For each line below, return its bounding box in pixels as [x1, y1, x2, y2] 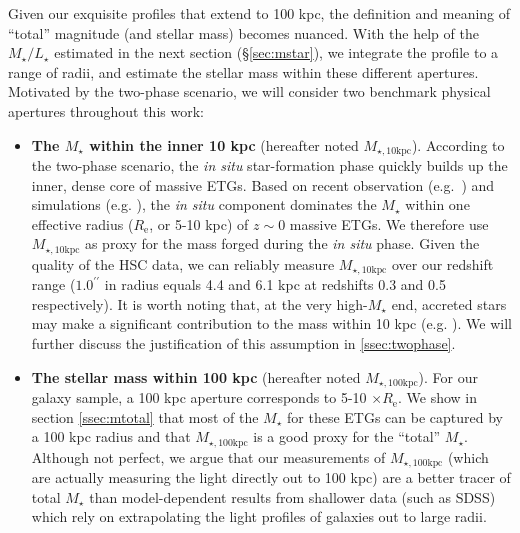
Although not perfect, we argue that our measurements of [31, 446, 386, 467]
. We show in [397, 387, 478, 408]
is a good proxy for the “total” [253, 426, 441, 447]
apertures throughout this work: [8, 100, 204, 121]
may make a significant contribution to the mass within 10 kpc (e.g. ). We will [31, 313, 512, 334]
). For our [418, 366, 478, 387]
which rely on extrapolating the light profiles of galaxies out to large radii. [31, 506, 487, 527]
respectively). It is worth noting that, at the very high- [31, 293, 368, 314]
